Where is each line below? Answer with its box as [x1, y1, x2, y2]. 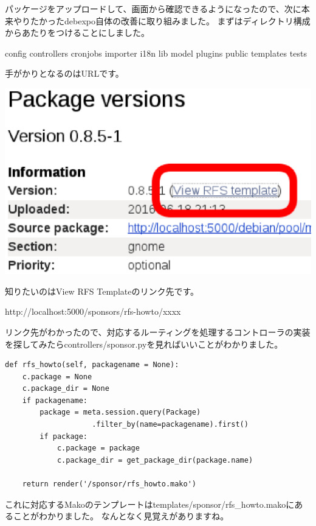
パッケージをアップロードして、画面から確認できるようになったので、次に [5, 2, 301, 15]
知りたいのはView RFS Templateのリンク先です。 [5, 284, 199, 297]
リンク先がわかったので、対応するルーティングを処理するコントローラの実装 [5, 325, 311, 338]
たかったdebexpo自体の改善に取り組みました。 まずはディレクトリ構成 [30, 14, 311, 27]
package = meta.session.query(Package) [39, 408, 201, 417]
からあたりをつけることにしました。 [5, 26, 149, 39]
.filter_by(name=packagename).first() [92, 420, 249, 429]
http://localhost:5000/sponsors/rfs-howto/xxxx [5, 305, 181, 318]
